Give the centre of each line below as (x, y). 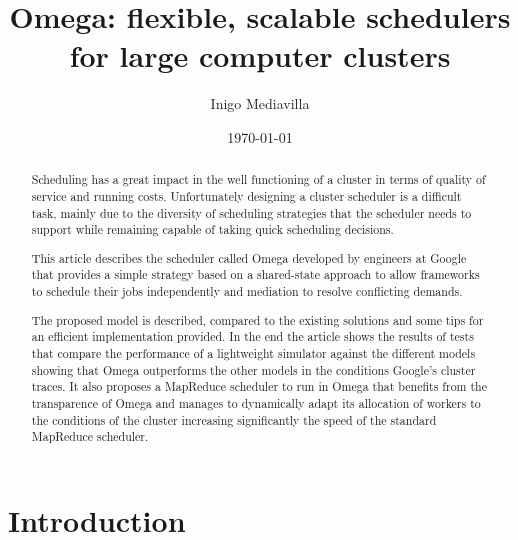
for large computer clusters (260, 55)
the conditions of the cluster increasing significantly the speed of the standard (234, 419)
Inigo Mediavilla (260, 103)
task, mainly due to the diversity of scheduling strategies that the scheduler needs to (251, 212)
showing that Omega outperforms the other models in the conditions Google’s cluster (253, 369)
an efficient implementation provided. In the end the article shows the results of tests (252, 336)
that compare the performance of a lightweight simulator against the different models (253, 352)
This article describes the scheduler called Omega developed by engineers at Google (249, 257)
